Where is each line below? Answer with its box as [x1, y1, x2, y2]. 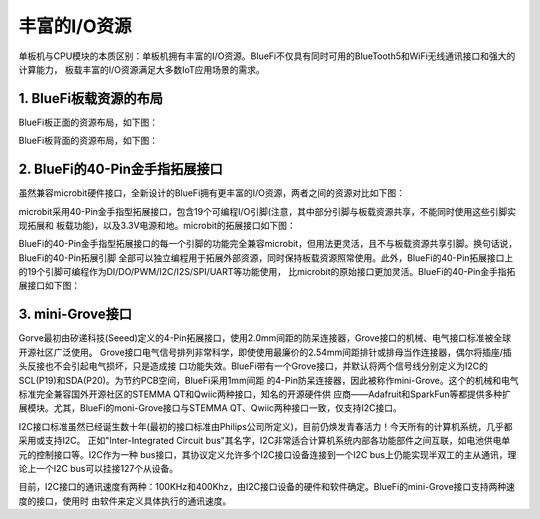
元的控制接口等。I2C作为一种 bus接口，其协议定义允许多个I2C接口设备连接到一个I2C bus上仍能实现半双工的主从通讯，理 [18, 448, 517, 460]
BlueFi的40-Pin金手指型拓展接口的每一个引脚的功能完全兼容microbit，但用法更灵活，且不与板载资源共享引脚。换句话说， [18, 238, 518, 250]
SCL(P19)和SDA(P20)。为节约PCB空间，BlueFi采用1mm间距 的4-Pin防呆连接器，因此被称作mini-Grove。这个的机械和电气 [18, 374, 519, 386]
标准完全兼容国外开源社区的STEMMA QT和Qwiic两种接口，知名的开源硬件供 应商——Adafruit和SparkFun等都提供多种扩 [18, 388, 512, 400]
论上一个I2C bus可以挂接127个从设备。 [18, 462, 179, 474]
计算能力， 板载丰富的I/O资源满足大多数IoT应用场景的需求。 [18, 63, 265, 75]
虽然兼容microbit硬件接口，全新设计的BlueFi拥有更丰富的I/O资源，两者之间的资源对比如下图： [18, 187, 405, 199]
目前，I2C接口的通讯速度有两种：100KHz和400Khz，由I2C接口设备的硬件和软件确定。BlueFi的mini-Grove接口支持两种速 [18, 481, 515, 493]
